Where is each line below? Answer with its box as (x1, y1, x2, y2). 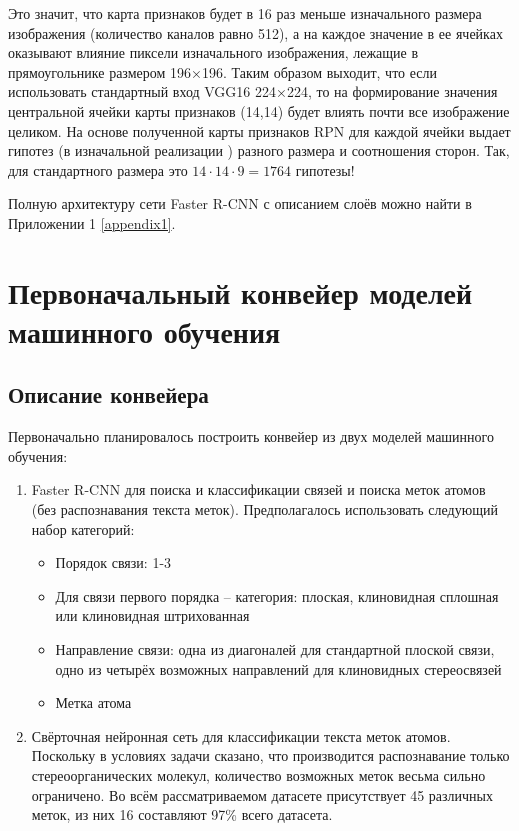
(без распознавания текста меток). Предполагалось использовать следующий (31, 499, 498, 520)
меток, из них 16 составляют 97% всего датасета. (31, 804, 333, 825)
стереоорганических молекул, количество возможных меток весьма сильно (31, 765, 486, 786)
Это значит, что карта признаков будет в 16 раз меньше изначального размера (8, 3, 482, 23)
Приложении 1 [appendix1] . (8, 212, 176, 233)
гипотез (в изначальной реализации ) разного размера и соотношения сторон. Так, (8, 140, 510, 161)
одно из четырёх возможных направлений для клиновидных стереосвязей (55, 658, 502, 679)
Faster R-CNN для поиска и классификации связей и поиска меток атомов (31, 479, 486, 500)
